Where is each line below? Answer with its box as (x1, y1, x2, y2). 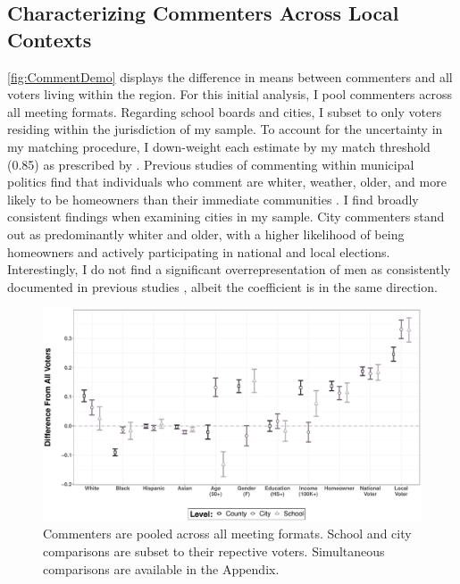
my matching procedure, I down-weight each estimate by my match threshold (7, 137, 431, 155)
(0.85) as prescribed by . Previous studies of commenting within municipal (7, 154, 414, 173)
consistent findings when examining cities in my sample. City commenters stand (7, 207, 445, 226)
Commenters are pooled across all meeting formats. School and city (43, 524, 412, 543)
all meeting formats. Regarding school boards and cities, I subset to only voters (7, 102, 442, 121)
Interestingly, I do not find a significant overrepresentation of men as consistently (7, 260, 451, 279)
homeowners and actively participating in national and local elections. (7, 242, 390, 261)
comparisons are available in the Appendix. (43, 559, 280, 578)
